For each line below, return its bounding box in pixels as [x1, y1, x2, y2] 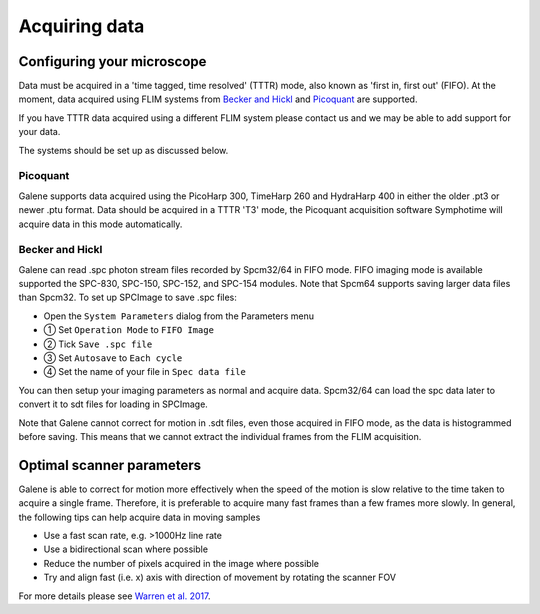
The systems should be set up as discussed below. [18, 144, 229, 156]
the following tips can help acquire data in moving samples [18, 511, 261, 523]
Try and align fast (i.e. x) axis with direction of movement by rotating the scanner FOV [43, 571, 397, 584]
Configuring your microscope [18, 53, 207, 70]
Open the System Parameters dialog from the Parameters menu [43, 310, 315, 322]
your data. [18, 126, 61, 138]
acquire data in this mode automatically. [18, 218, 183, 230]
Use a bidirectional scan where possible [43, 543, 209, 555]
